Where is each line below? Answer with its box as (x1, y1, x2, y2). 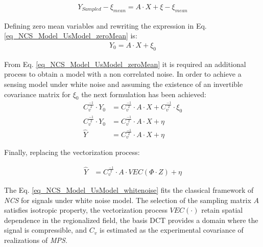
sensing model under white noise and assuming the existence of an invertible (4, 79, 243, 89)
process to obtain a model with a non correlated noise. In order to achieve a (4, 69, 242, 79)
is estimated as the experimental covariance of (100, 224, 244, 235)
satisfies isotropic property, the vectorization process (4, 205, 168, 215)
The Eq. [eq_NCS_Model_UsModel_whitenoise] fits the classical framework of (4, 184, 254, 195)
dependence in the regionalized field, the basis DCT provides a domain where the (4, 214, 258, 225)
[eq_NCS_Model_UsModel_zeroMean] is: (4, 30, 137, 41)
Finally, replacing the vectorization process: (4, 147, 140, 158)
